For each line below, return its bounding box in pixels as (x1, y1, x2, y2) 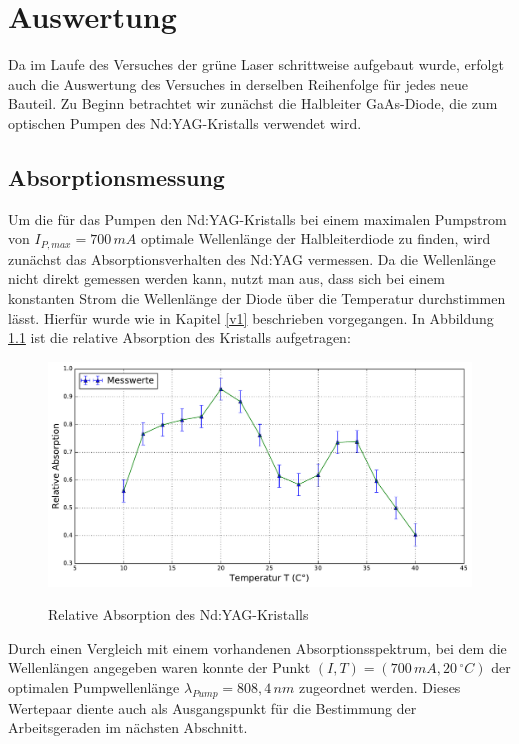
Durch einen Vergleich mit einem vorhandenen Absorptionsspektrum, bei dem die (8, 637, 507, 658)
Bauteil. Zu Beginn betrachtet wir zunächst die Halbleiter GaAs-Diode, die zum (8, 93, 498, 114)
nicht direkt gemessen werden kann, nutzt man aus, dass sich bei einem (8, 268, 445, 289)
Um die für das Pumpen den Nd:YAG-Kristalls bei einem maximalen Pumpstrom (8, 208, 507, 229)
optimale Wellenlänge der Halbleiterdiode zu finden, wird (140, 228, 491, 249)
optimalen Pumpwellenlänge (8, 676, 180, 697)
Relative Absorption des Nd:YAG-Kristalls (48, 604, 309, 625)
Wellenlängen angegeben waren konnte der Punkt (8, 657, 311, 678)
